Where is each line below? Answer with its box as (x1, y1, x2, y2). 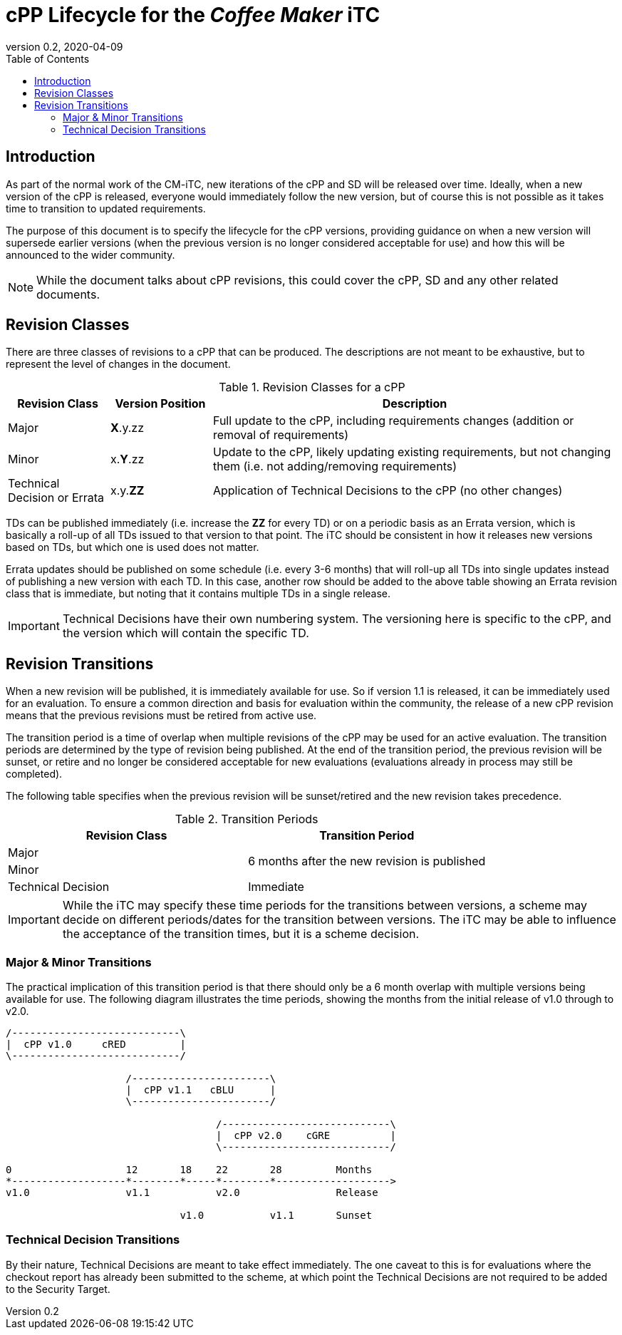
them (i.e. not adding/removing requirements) (212, 459, 457, 474)
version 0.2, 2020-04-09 (6, 40, 123, 53)
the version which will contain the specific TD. (62, 626, 309, 641)
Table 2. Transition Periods (175, 812, 318, 827)
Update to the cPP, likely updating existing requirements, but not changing (212, 445, 611, 460)
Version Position (115, 396, 206, 411)
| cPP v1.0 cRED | (6, 1038, 186, 1051)
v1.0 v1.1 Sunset (180, 1210, 373, 1222)
